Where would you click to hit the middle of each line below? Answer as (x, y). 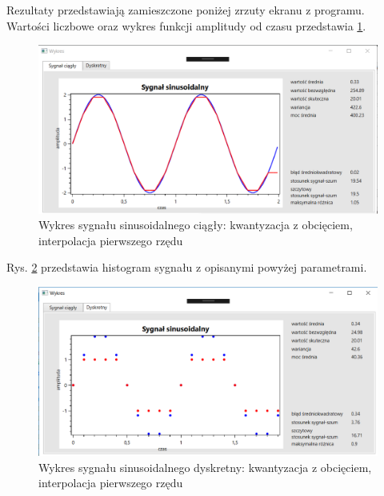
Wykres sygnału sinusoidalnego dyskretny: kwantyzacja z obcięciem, (205, 467)
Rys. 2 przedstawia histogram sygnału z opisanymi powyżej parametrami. (187, 267)
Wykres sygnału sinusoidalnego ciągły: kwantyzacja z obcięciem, (196, 225)
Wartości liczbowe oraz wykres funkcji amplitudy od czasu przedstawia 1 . (186, 25)
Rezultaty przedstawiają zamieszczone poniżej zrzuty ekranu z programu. (186, 10)
